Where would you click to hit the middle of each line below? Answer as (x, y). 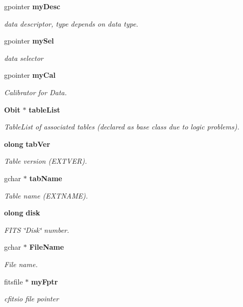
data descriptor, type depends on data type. (71, 23)
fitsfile (14, 281)
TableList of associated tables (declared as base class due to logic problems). (122, 127)
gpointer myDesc (32, 6)
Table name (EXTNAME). (46, 195)
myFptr (44, 281)
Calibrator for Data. (35, 92)
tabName (46, 178)
